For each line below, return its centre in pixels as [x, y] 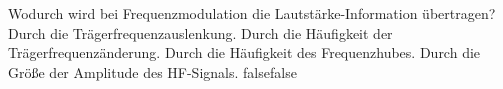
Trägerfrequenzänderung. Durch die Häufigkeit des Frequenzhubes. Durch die [244, 52]
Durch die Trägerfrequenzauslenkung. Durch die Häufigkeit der [200, 32]
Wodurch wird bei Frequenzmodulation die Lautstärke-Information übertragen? [252, 13]
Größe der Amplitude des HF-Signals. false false [152, 71]
